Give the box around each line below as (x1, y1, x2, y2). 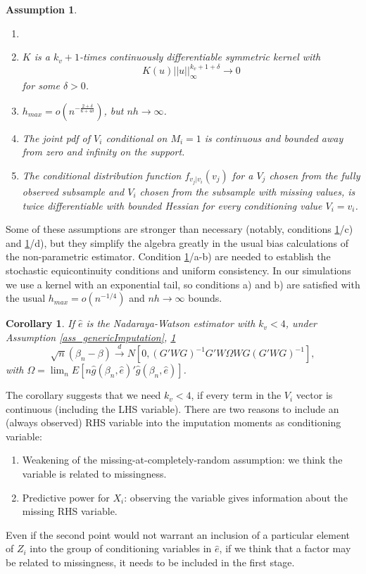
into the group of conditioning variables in (30, 541, 212, 556)
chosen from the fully (269, 167, 360, 182)
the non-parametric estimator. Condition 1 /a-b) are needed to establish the (6, 249, 331, 264)
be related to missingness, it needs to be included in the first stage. (6, 555, 295, 570)
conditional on (106, 130, 168, 145)
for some (22, 78, 60, 93)
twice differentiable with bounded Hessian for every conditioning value (22, 198, 322, 212)
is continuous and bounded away (204, 130, 343, 145)
